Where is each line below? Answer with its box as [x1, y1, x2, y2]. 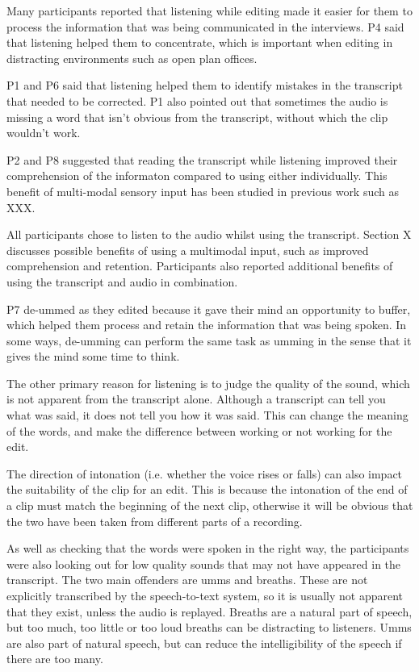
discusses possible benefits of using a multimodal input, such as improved [6, 241, 369, 258]
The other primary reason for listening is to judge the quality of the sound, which [6, 374, 410, 391]
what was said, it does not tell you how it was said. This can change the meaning [6, 407, 409, 424]
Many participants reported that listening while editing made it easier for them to [6, 2, 413, 19]
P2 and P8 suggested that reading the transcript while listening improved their [6, 151, 398, 168]
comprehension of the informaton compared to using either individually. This [6, 167, 388, 184]
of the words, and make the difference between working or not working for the [6, 422, 392, 439]
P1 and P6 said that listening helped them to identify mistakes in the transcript [6, 77, 403, 94]
